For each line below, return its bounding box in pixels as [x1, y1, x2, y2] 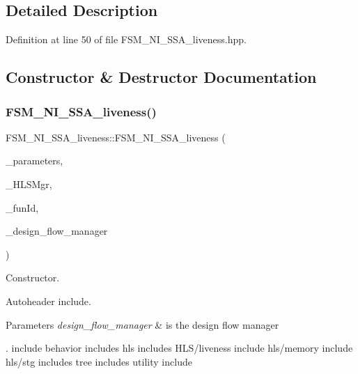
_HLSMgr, [6, 176, 52, 191]
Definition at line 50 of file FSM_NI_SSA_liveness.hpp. [6, 32, 247, 47]
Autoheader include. [6, 293, 91, 308]
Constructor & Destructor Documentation [6, 66, 317, 88]
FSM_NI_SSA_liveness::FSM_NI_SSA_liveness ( [6, 130, 226, 144]
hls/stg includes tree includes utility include [6, 354, 192, 368]
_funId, [6, 200, 39, 215]
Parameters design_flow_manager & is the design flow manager [6, 317, 279, 332]
